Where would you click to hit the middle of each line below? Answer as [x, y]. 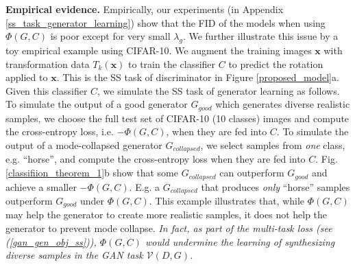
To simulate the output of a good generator [97, 104]
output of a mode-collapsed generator [84, 145]
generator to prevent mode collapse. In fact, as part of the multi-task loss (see [169, 228]
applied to [27, 77]
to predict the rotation [276, 63]
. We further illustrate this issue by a [260, 36]
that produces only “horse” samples [276, 186]
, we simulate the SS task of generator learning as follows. [219, 90]
